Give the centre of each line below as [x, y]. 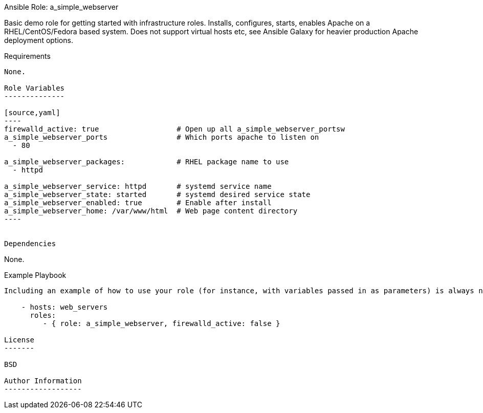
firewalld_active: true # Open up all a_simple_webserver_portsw [174, 129]
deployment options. [39, 40]
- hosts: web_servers [64, 307]
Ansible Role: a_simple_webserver [61, 7]
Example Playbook [35, 275]
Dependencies [30, 244]
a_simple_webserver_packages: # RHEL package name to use [147, 162]
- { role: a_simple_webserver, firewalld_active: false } [161, 323]
